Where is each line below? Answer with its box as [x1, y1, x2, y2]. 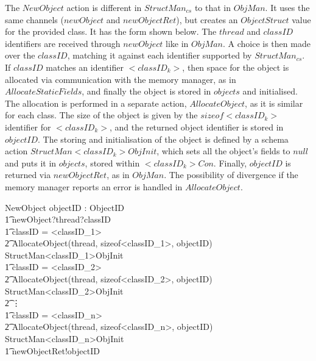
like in [166, 37, 189, 49]
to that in [194, 1, 231, 13]
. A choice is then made [222, 37, 311, 49]
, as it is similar [245, 96, 303, 109]
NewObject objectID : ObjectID [5, 201, 124, 213]
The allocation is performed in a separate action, [5, 96, 187, 109]
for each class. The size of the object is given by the [5, 109, 198, 121]
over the [5, 49, 35, 62]
